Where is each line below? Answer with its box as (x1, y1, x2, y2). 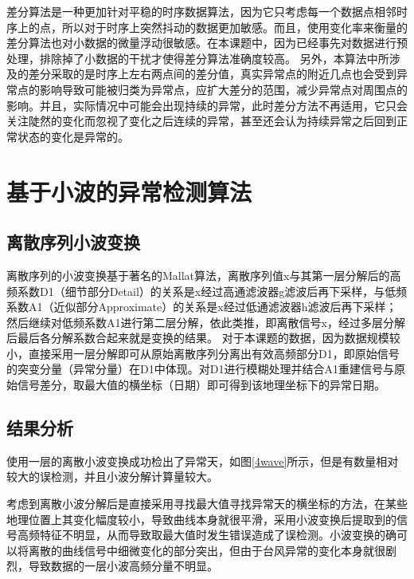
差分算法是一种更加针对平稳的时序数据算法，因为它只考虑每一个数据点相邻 (6, 3, 396, 19)
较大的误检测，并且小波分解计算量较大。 (6, 468, 218, 485)
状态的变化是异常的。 (17, 128, 129, 144)
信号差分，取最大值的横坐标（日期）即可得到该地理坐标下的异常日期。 (17, 376, 385, 393)
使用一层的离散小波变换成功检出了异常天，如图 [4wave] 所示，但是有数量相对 (6, 452, 399, 469)
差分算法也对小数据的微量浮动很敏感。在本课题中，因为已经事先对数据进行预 (6, 34, 408, 51)
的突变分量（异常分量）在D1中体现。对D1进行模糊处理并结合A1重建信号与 (6, 360, 394, 377)
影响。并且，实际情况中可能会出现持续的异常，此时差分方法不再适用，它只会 (6, 96, 408, 113)
